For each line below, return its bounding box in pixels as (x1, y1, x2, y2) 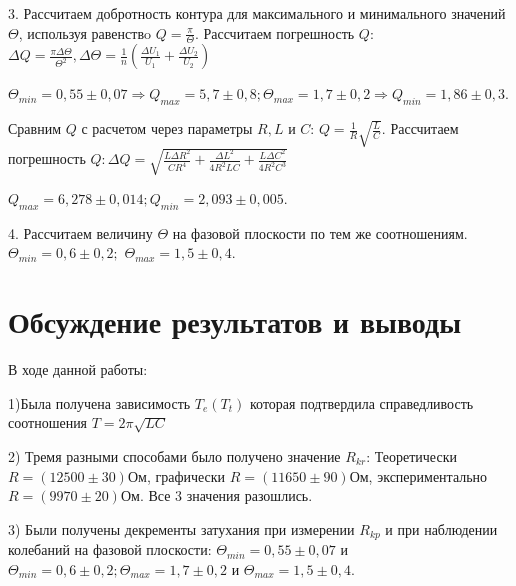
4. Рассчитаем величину (8, 222, 153, 243)
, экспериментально (368, 465, 488, 486)
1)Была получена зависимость (8, 392, 191, 413)
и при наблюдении (385, 518, 498, 539)
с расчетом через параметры (81, 118, 253, 139)
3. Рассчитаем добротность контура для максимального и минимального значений (8, 3, 506, 23)
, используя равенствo (18, 22, 152, 43)
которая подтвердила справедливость (250, 392, 474, 413)
